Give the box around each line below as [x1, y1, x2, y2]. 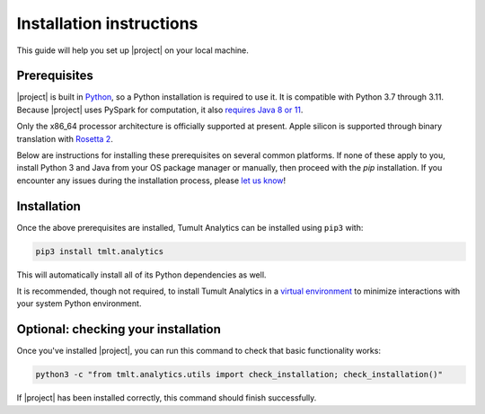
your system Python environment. [16, 298, 142, 309]
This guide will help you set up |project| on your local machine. [16, 45, 249, 56]
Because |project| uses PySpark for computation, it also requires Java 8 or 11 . [16, 104, 304, 115]
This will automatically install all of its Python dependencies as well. [16, 269, 267, 280]
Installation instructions [16, 13, 198, 33]
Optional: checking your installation [16, 322, 222, 337]
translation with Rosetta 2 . [16, 133, 114, 144]
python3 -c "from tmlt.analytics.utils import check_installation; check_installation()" [35, 369, 444, 380]
